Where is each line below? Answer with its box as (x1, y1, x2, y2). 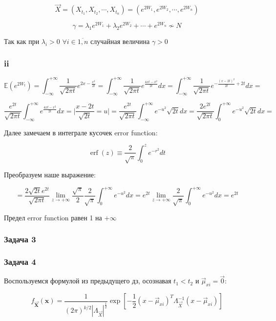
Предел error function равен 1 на (4, 212, 102, 222)
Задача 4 (4, 255, 36, 267)
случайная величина (90, 36, 150, 46)
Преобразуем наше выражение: (4, 170, 96, 180)
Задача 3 (4, 233, 36, 245)
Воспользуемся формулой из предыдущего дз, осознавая (4, 276, 171, 286)
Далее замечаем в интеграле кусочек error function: (4, 127, 158, 137)
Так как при (4, 36, 40, 46)
